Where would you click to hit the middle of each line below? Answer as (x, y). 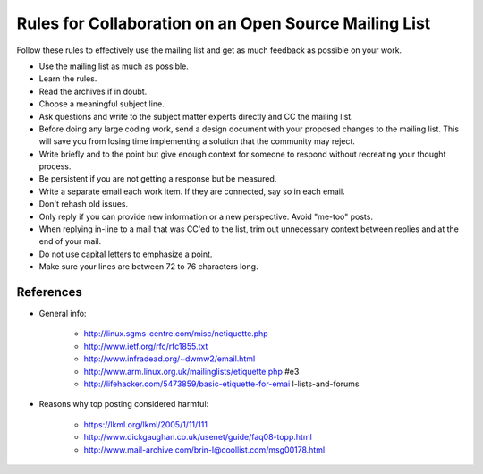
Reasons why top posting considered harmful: (124, 404)
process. (55, 166)
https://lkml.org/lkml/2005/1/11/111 (145, 424)
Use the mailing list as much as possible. (114, 66)
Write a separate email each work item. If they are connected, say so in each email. (192, 191)
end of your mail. (70, 241)
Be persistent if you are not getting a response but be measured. (158, 179)
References (49, 292)
